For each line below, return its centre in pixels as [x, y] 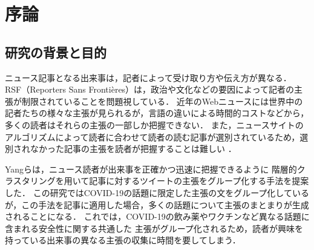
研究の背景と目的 [56, 52]
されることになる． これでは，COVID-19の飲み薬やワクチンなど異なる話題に [157, 216]
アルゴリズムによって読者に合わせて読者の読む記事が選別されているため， [152, 137]
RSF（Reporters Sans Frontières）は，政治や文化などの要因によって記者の [149, 89]
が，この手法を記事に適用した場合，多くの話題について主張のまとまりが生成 [157, 204]
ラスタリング [30, 181]
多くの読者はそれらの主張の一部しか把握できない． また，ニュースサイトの [154, 124]
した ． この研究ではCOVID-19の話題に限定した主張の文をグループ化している [157, 192]
